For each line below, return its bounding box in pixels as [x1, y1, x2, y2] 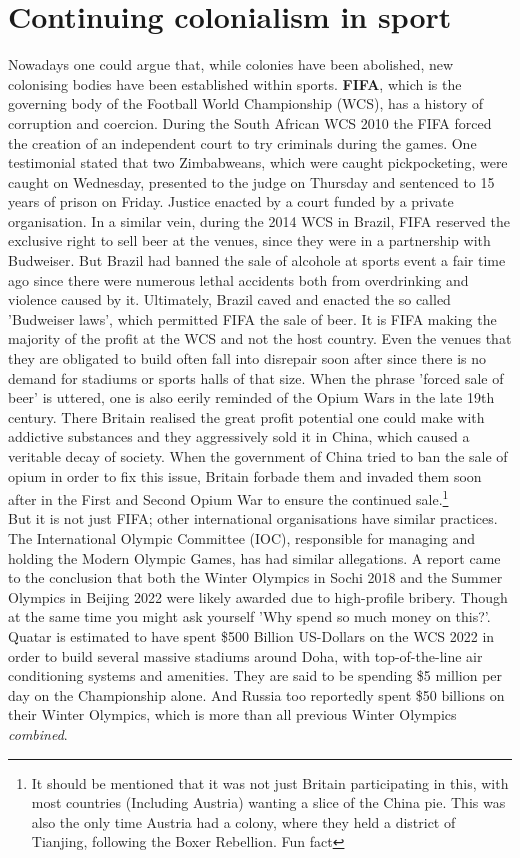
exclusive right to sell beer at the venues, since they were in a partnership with [8, 230, 491, 251]
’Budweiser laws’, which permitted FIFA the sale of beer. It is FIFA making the [8, 308, 497, 329]
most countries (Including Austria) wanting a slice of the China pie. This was [31, 792, 506, 813]
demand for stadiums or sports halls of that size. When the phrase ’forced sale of [8, 367, 504, 388]
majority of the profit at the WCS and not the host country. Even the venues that [8, 328, 512, 349]
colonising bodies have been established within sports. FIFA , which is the [8, 73, 462, 94]
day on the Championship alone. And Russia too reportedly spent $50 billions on [8, 684, 505, 705]
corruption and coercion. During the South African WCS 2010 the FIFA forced [8, 112, 492, 133]
